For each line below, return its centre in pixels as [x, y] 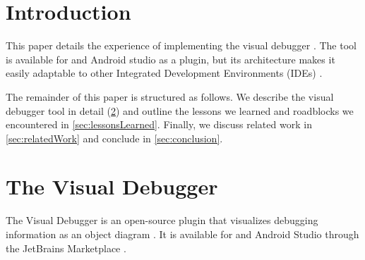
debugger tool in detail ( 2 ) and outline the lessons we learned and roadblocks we [180, 110]
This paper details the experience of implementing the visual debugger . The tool [181, 45]
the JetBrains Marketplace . [66, 248]
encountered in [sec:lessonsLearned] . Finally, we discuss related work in [159, 124]
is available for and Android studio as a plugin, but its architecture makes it [170, 59]
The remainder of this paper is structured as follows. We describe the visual [170, 96]
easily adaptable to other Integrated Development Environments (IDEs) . [164, 73]
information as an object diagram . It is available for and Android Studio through [182, 234]
